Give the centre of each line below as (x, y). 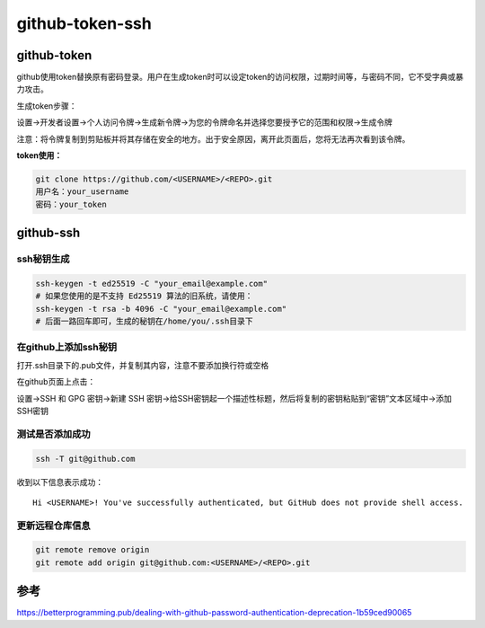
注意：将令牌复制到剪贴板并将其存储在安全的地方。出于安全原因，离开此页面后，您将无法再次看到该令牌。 (213, 138)
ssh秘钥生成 (43, 259)
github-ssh (48, 233)
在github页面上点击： (56, 382)
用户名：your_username (82, 192)
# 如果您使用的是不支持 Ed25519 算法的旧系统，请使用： (144, 296)
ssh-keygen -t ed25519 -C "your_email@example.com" (152, 283)
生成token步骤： (47, 106)
